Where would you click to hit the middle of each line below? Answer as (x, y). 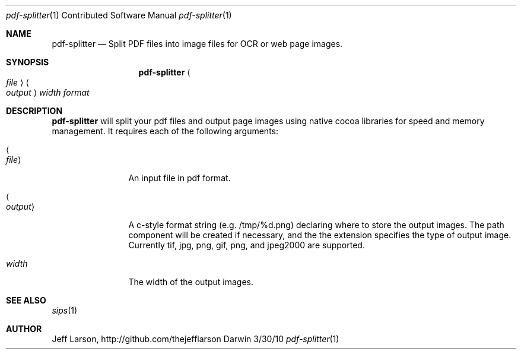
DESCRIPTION (34, 111)
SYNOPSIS (28, 62)
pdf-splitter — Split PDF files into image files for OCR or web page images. (197, 44)
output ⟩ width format (48, 92)
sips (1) (65, 310)
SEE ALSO (26, 300)
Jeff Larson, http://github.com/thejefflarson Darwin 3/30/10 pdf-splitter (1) (196, 339)
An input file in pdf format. (180, 178)
